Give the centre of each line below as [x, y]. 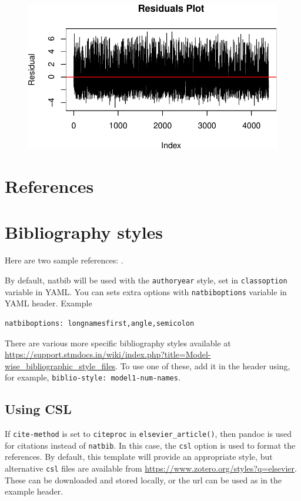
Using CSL [38, 409]
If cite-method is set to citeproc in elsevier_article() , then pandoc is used [148, 434]
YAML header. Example [49, 303]
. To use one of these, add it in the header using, [203, 365]
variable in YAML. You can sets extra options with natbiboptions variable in [146, 291]
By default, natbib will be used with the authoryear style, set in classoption [146, 280]
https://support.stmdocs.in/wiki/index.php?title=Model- [108, 354]
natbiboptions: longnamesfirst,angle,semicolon [100, 323]
